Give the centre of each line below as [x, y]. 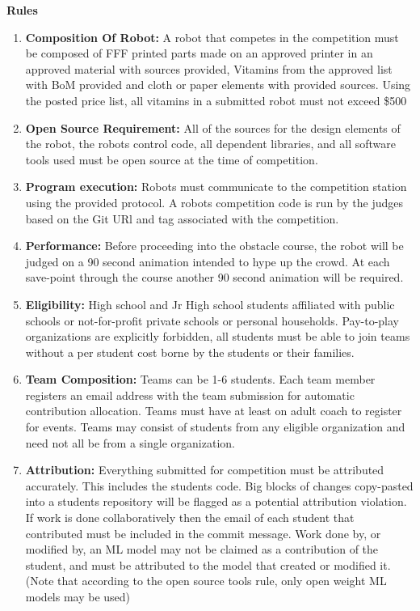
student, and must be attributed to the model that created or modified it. [208, 564]
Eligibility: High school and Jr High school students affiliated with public [210, 304]
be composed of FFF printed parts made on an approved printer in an [199, 53]
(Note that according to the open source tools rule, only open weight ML [206, 581]
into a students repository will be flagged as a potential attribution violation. [216, 501]
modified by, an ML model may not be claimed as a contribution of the [202, 549]
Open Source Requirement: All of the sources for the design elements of [213, 127]
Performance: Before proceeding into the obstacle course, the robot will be [214, 246]
